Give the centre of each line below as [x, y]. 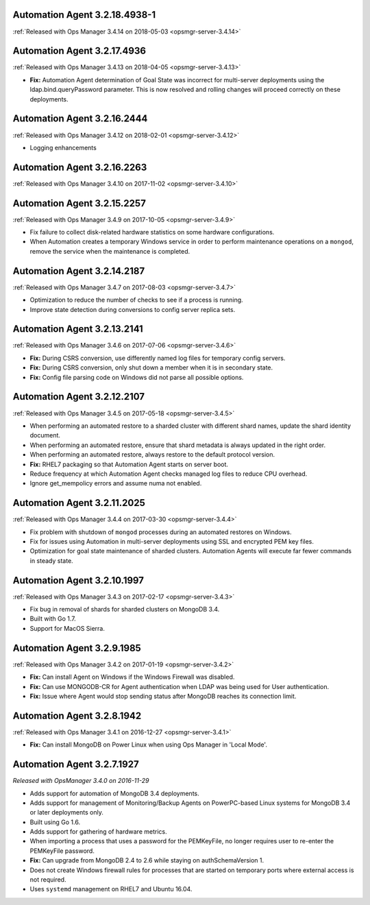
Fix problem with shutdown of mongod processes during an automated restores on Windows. [161, 532]
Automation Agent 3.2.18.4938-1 [84, 15]
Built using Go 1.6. [55, 822]
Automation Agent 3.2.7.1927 [76, 764]
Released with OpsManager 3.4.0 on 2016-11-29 [81, 781]
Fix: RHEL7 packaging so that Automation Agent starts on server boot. [129, 464]
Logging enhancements [63, 147]
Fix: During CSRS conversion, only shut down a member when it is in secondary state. [151, 367]
